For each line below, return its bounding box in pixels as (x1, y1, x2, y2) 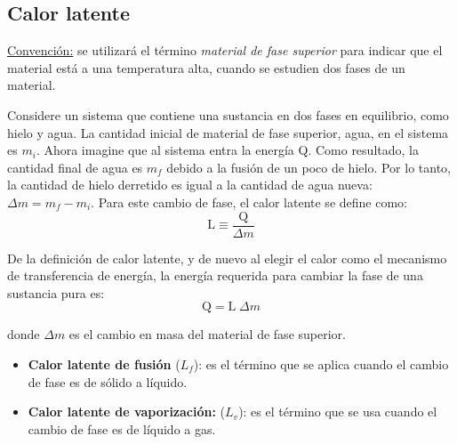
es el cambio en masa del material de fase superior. (68, 325, 346, 343)
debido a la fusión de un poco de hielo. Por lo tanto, (166, 157, 451, 176)
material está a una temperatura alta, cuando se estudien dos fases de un (7, 58, 405, 77)
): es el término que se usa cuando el (238, 402, 437, 421)
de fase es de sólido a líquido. (28, 372, 188, 391)
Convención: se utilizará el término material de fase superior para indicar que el (7, 41, 443, 60)
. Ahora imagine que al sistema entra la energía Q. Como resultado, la (36, 141, 419, 159)
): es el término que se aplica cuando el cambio (193, 354, 449, 373)
